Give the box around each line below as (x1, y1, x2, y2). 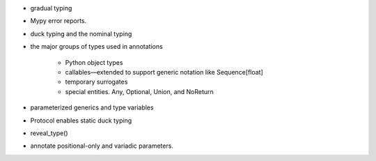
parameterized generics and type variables (30, 103, 154, 112)
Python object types (65, 58, 123, 66)
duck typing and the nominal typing (30, 29, 132, 38)
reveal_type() (30, 129, 69, 137)
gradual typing (30, 4, 72, 12)
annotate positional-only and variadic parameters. (30, 141, 174, 150)
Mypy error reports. (30, 17, 87, 25)
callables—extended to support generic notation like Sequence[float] (65, 68, 264, 76)
